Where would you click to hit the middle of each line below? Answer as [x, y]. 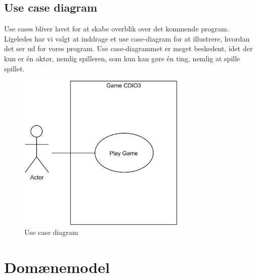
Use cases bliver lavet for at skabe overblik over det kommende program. [117, 29]
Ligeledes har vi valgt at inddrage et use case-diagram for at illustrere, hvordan [127, 38]
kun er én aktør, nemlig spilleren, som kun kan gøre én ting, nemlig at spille [122, 58]
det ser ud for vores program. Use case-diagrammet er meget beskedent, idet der [128, 48]
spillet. [14, 68]
